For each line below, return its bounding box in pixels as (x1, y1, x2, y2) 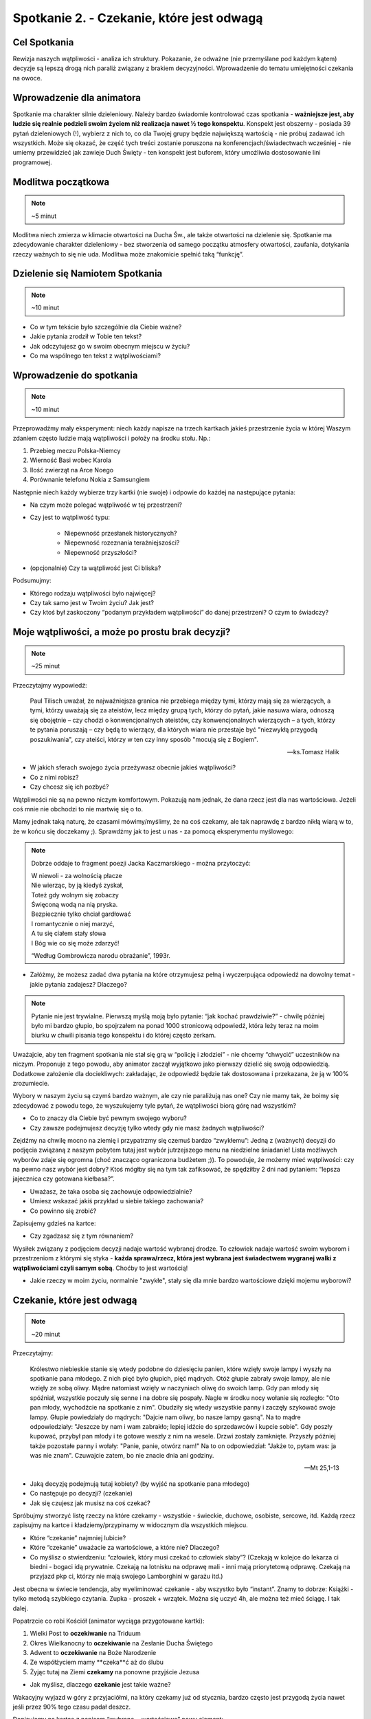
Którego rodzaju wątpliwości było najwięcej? (30, 589, 156, 598)
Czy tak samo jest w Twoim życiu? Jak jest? (30, 599, 155, 607)
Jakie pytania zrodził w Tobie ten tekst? (30, 332, 142, 340)
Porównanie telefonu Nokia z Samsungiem (30, 475, 150, 484)
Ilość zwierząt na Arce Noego (30, 466, 113, 474)
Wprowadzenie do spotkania (12, 369, 138, 381)
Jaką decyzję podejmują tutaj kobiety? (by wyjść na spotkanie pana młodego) (30, 1479, 250, 1488)
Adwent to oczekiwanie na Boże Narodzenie (30, 1649, 157, 1657)
